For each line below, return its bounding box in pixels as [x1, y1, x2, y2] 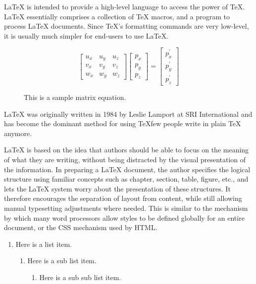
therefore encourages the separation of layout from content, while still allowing [4, 193, 242, 203]
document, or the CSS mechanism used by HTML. [4, 222, 157, 233]
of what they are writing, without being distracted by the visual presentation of [4, 154, 246, 165]
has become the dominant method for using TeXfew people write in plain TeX [4, 118, 241, 129]
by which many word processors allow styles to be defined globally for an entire [4, 212, 245, 223]
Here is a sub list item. [27, 255, 97, 266]
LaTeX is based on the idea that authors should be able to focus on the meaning [4, 144, 249, 155]
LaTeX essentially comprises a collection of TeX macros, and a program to [4, 11, 230, 21]
